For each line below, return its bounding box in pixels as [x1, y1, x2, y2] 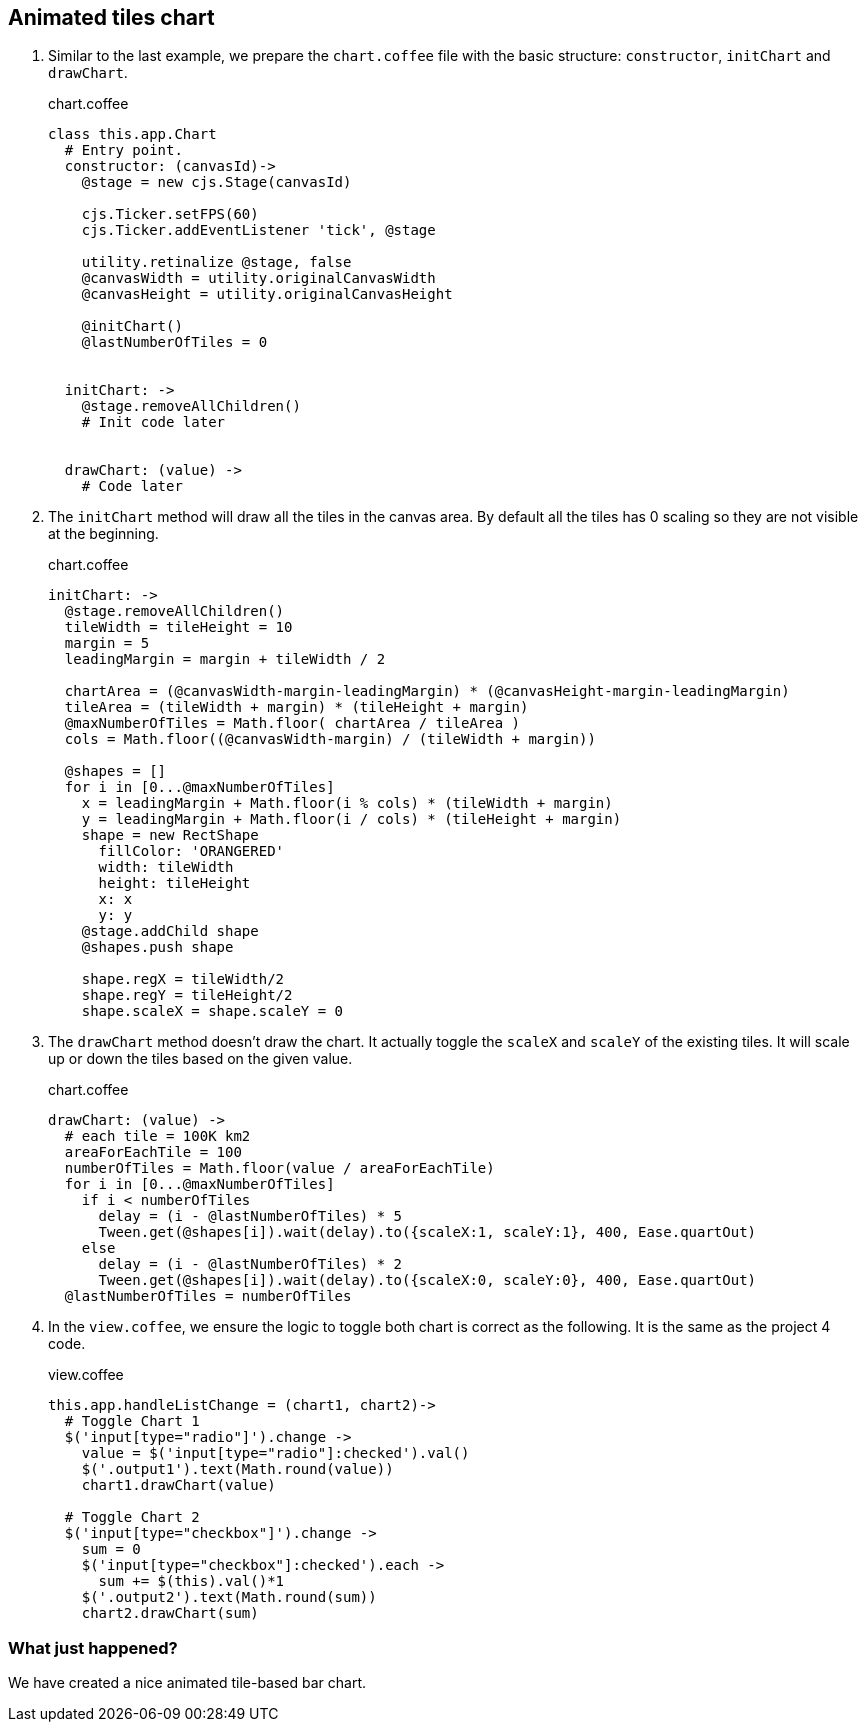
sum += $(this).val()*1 [98, 1573, 285, 1590]
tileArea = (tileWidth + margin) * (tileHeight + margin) [64, 699, 529, 716]
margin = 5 [64, 635, 150, 652]
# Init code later [81, 414, 226, 431]
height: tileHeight [98, 875, 251, 892]
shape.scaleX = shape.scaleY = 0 [81, 1003, 344, 1020]
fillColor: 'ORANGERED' [98, 843, 285, 860]
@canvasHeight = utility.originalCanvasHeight [81, 286, 453, 303]
